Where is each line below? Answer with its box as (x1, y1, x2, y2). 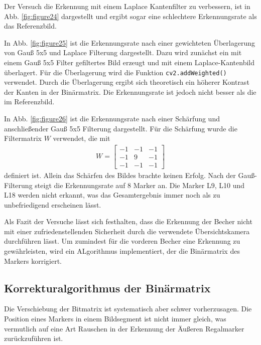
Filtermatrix (4, 133, 42, 143)
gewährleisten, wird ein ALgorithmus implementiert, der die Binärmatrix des (4, 246, 240, 256)
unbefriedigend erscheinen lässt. (4, 199, 101, 210)
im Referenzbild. (4, 96, 55, 107)
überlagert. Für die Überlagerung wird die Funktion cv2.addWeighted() (4, 67, 227, 77)
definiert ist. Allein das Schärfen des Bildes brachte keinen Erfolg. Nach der (4, 169, 236, 180)
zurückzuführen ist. (4, 333, 63, 343)
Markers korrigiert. (4, 255, 62, 266)
